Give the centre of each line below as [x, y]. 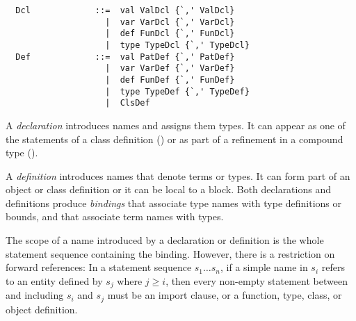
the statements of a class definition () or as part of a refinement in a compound [175, 139]
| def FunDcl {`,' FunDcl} [170, 34]
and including [35, 295]
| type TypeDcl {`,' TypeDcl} [177, 45]
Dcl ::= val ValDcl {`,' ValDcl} [125, 10]
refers [333, 267]
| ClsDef [128, 103]
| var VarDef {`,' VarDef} [170, 68]
